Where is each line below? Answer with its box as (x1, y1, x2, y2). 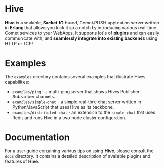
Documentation (5, 132, 70, 143)
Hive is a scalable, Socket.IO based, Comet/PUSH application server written (5, 20, 159, 25)
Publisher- (120, 88, 141, 94)
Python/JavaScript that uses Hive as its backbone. (12, 104, 114, 110)
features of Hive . (5, 158, 39, 164)
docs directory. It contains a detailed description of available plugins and (5, 153, 151, 159)
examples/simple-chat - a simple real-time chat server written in (12, 99, 141, 105)
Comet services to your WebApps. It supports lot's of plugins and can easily (5, 30, 160, 36)
